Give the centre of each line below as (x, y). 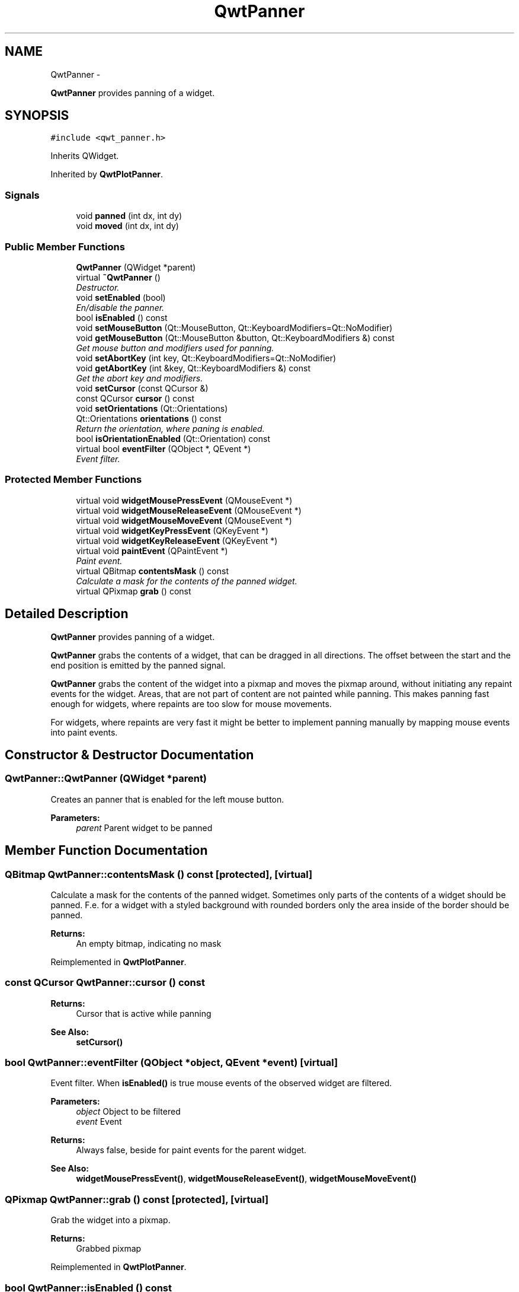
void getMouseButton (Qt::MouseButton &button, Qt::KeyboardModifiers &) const (235, 338)
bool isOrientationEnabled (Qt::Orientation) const (173, 438)
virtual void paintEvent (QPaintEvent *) (152, 550)
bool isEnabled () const (122, 317)
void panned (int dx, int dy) (129, 216)
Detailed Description (67, 614)
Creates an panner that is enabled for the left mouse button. (167, 799)
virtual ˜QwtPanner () (118, 277)
